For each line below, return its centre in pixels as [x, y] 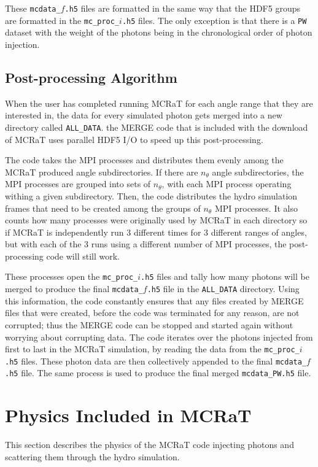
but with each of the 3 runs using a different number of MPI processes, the [146, 244]
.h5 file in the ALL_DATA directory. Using [223, 289]
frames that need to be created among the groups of [103, 208]
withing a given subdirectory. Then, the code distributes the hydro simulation [151, 195]
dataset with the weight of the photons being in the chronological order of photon [159, 32]
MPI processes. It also [256, 208]
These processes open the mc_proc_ [72, 276]
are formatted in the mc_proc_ [62, 20]
